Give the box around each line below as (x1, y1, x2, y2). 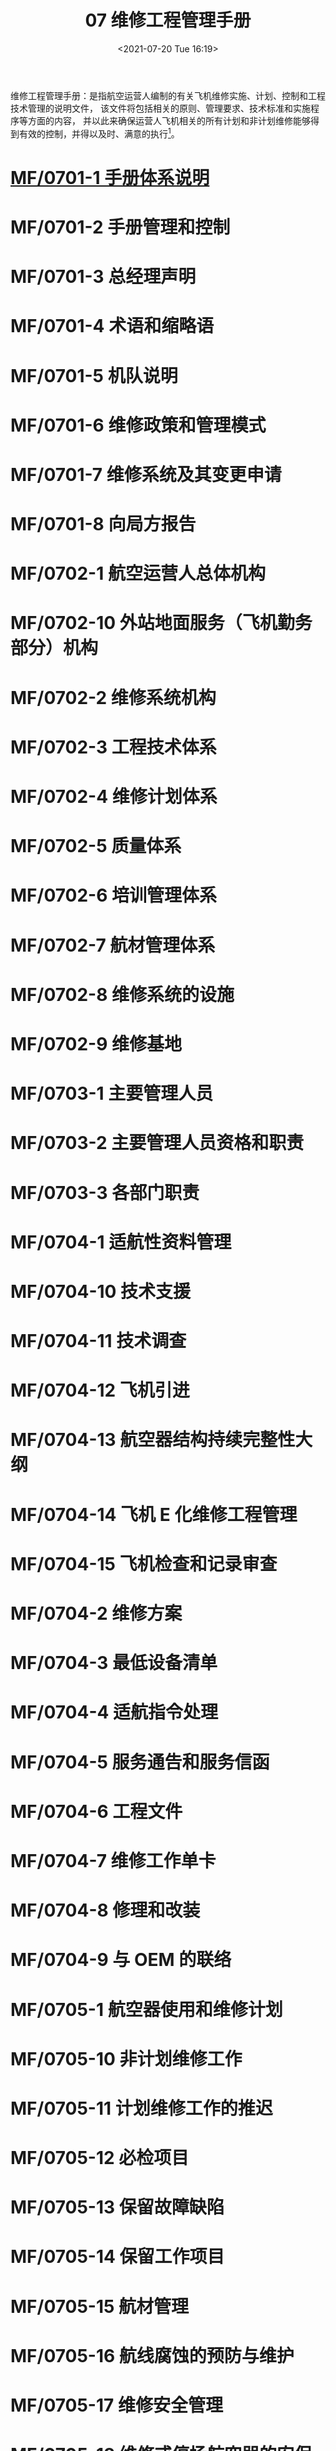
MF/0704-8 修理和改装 (10, 1899, 201, 1922)
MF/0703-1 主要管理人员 (10, 1082, 214, 1105)
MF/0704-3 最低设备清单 (10, 1652, 218, 1675)
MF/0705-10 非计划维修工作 (10, 2047, 243, 2070)
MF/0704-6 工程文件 (10, 1800, 183, 1823)
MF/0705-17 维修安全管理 (10, 2394, 223, 2417)
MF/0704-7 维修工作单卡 (10, 1849, 217, 1872)
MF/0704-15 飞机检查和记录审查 (10, 1552, 278, 1575)
